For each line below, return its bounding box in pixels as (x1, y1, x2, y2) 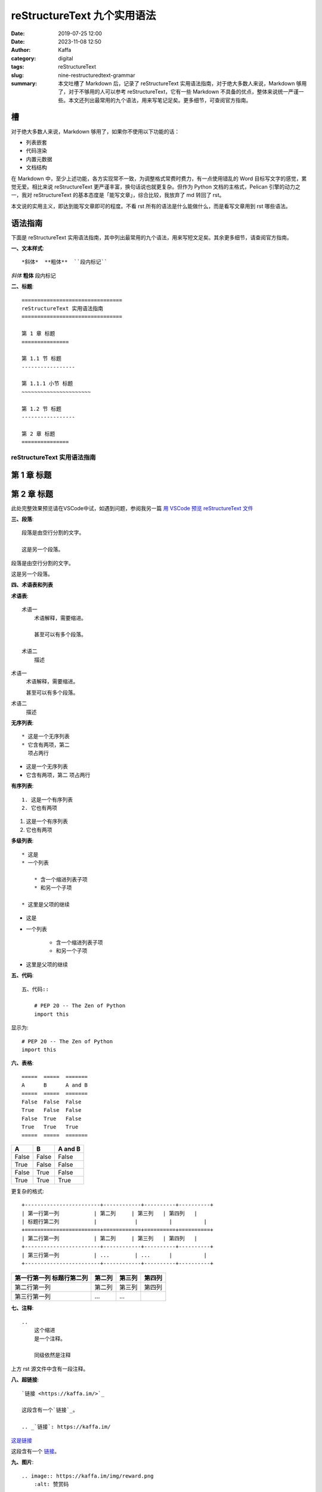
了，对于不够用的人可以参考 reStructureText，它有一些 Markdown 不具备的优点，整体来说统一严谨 (58, 88, 299, 95)
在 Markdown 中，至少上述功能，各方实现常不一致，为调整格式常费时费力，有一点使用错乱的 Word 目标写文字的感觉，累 (11, 175, 307, 182)
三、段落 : (11, 516, 34, 523)
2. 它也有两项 (21, 804, 58, 812)
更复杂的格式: (11, 1188, 45, 1195)
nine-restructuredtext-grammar (58, 72, 135, 79)
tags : (11, 63, 24, 70)
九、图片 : (11, 1459, 34, 1466)
